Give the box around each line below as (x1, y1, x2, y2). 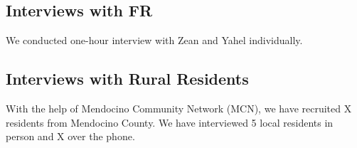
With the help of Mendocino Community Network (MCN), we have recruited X (6, 101, 352, 115)
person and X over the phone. (6, 129, 135, 144)
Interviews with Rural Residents (6, 68, 249, 90)
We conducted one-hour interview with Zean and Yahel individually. (6, 33, 303, 48)
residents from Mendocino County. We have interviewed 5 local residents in (6, 115, 334, 129)
